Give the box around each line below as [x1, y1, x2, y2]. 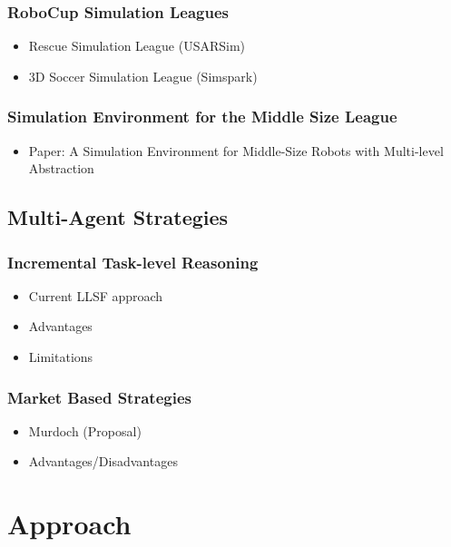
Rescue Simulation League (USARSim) [28, 36, 246, 55]
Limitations [28, 347, 93, 366]
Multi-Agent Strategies [7, 203, 229, 231]
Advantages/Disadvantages [28, 452, 178, 471]
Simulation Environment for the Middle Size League [7, 105, 397, 128]
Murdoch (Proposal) [28, 421, 142, 440]
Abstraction [28, 159, 94, 178]
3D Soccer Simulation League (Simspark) [28, 66, 258, 85]
